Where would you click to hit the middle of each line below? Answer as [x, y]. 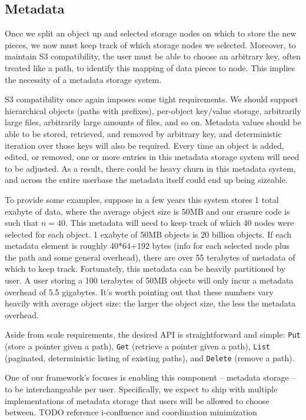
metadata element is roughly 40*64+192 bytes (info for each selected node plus [147, 246]
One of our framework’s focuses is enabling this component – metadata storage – [150, 377]
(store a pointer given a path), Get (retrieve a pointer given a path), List [137, 346]
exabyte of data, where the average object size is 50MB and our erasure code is [147, 211]
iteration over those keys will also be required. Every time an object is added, [144, 145]
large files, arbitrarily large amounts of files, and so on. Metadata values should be [153, 122]
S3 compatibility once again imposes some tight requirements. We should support [152, 99]
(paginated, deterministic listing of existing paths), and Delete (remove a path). [150, 357]
